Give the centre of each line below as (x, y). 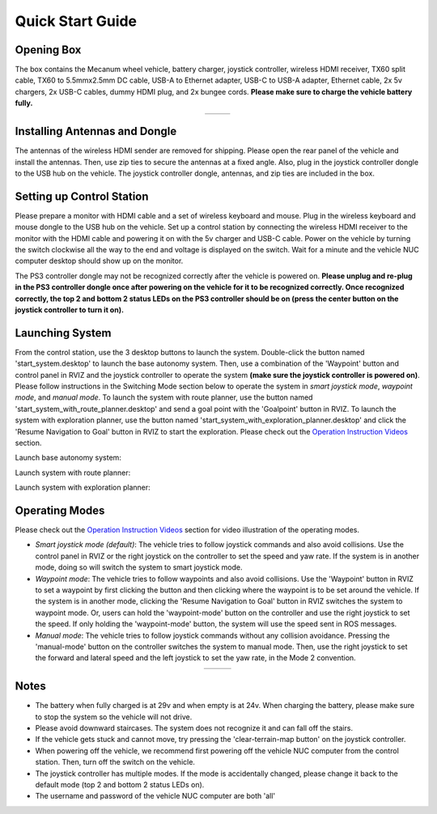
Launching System (63, 333)
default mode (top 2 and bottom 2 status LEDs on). (120, 784)
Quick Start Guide (76, 21)
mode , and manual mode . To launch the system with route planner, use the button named (164, 397)
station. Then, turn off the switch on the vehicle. (115, 762)
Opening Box (48, 50)
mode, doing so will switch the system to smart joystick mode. (139, 567)
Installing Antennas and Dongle (96, 131)
